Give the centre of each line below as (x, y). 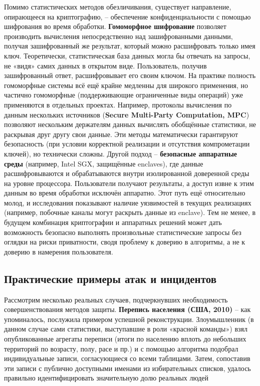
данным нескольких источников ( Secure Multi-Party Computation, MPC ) (127, 114)
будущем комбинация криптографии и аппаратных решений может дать (113, 222)
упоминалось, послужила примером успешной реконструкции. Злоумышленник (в (129, 319)
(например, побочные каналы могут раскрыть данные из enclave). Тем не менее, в (130, 212)
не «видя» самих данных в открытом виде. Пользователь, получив (105, 65)
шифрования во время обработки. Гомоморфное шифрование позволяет (115, 26)
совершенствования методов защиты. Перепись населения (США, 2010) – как (127, 309)
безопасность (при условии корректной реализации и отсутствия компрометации (127, 144)
